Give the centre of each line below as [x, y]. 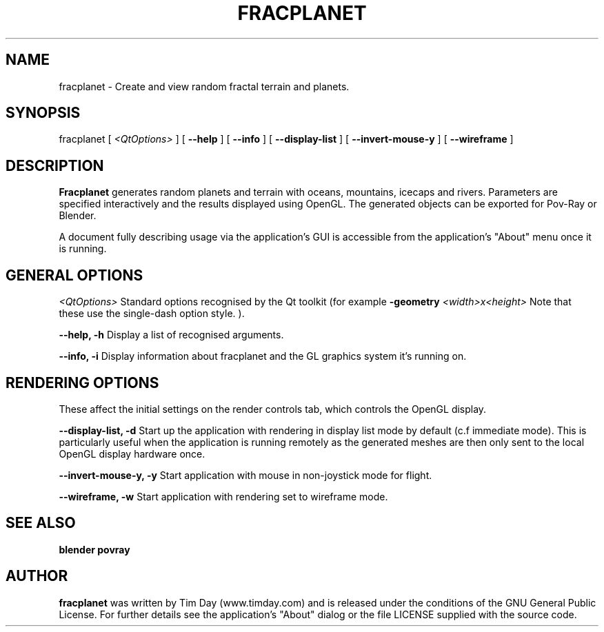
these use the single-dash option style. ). [152, 314]
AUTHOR [37, 576]
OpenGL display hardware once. [132, 453]
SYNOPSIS [43, 113]
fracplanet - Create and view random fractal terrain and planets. [204, 86]
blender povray [94, 549]
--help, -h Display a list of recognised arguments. [171, 335]
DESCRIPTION [55, 165]
